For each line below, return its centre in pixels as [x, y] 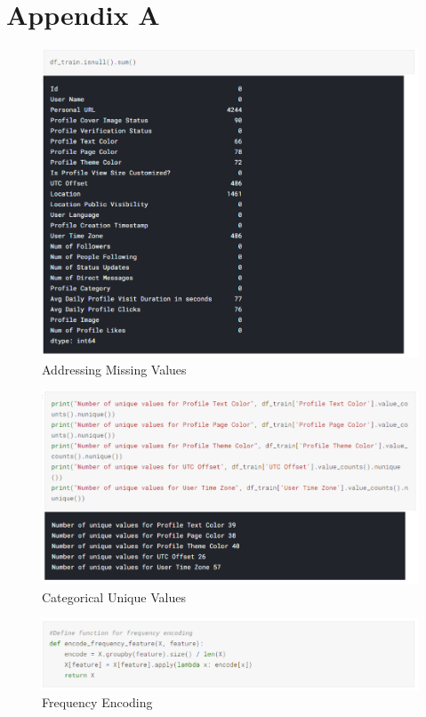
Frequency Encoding [97, 702]
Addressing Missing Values [114, 369]
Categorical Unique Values [114, 596]
